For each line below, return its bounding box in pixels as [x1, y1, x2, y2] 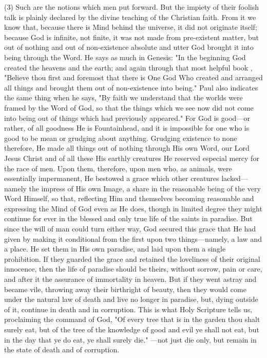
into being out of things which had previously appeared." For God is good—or [4, 112, 250, 123]
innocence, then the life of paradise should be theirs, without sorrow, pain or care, [4, 263, 262, 274]
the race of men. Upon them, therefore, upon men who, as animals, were [4, 163, 232, 173]
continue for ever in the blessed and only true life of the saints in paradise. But [4, 213, 253, 224]
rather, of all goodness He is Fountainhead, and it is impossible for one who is [4, 122, 250, 133]
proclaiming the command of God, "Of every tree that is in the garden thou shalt [4, 314, 260, 325]
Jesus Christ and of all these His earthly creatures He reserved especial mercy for [4, 152, 259, 163]
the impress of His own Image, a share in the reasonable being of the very [29, 183, 261, 193]
